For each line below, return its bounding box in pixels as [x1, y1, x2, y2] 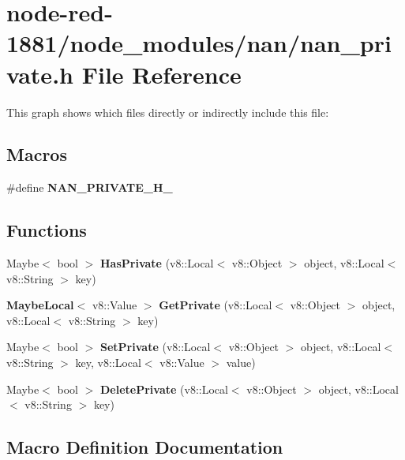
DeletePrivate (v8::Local [100, 380, 228, 397]
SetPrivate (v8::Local [100, 338, 211, 355]
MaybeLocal [6, 297, 74, 313]
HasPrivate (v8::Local [100, 255, 214, 271]
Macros [6, 142, 67, 166]
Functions [6, 218, 87, 242]
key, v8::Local [75, 354, 141, 371]
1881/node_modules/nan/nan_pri [6, 27, 392, 59]
